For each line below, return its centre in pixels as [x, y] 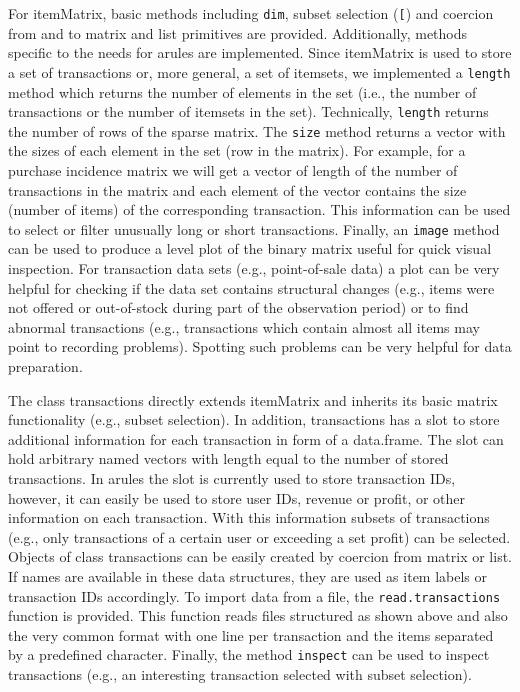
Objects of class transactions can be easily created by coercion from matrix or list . [260, 556]
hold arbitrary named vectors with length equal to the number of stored [228, 458]
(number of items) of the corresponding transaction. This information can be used [259, 209]
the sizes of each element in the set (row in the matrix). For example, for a [237, 150]
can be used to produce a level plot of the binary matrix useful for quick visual [250, 248]
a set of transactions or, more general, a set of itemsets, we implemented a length [259, 71]
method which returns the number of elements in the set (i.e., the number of [242, 91]
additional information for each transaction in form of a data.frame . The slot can [256, 438]
